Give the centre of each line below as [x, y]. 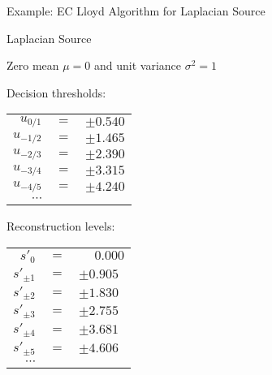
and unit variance [138, 65]
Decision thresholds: [56, 92]
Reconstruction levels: [61, 226]
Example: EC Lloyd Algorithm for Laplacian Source [136, 11]
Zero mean [33, 65]
